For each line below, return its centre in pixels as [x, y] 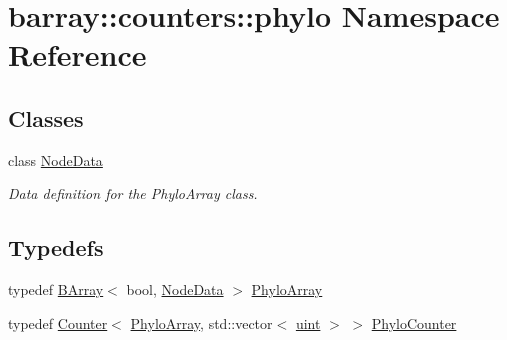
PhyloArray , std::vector [201, 322]
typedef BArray [56, 289]
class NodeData [55, 159]
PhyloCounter [414, 322]
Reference [77, 54]
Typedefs [56, 247]
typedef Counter [58, 322]
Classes [46, 117]
